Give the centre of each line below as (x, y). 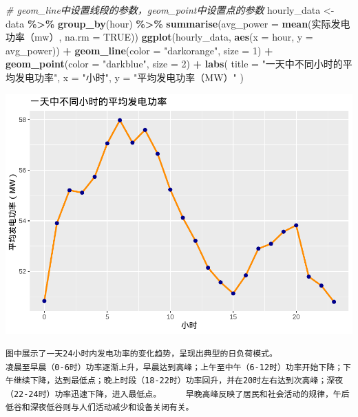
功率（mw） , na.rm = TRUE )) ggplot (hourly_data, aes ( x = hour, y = (159, 37)
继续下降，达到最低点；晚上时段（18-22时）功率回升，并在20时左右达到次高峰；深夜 (178, 381)
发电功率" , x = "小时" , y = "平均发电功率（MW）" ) (129, 77)
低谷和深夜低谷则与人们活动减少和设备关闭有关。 (100, 408)
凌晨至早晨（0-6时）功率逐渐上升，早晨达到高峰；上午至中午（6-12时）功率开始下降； (175, 367)
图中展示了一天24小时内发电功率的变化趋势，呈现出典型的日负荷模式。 (141, 354)
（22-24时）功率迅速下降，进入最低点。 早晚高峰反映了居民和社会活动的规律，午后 (178, 394)
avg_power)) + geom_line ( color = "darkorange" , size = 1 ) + (139, 50)
